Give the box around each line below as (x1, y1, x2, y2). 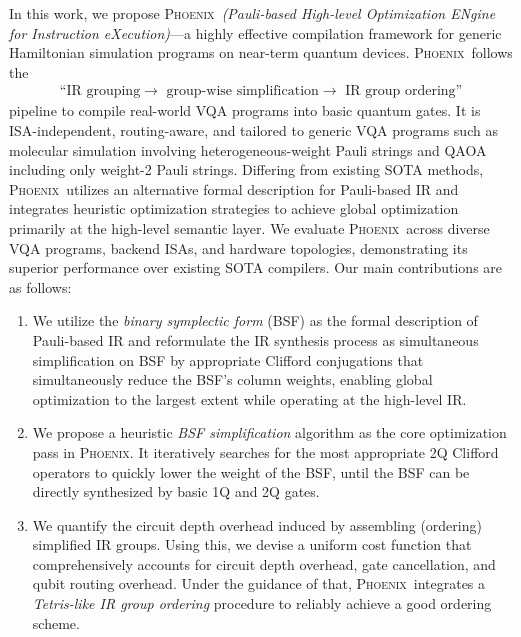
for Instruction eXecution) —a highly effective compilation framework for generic (9, 22, 502, 43)
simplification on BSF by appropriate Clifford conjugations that (32, 349, 424, 370)
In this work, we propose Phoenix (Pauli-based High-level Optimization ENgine (9, 3, 496, 23)
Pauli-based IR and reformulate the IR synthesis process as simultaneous (32, 329, 479, 350)
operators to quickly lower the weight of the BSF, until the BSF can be (32, 461, 470, 482)
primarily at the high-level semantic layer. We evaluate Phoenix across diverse (9, 217, 490, 238)
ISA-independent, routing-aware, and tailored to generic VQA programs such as (9, 120, 498, 140)
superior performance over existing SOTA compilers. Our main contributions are (9, 257, 503, 278)
